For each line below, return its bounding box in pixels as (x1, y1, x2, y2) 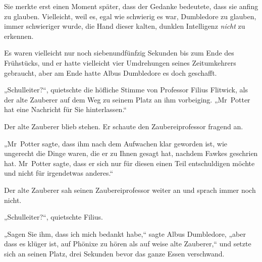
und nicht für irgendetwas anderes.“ (4, 168, 114, 178)
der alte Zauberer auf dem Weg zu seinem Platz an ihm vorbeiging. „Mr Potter (4, 94, 250, 104)
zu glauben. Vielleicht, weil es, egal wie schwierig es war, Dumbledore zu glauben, (4, 11, 256, 21)
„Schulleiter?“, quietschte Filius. (4, 212, 103, 222)
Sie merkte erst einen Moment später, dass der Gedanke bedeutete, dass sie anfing (4, 1, 258, 11)
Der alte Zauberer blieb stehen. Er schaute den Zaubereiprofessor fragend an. (4, 121, 243, 131)
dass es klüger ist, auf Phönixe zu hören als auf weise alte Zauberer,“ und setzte (4, 238, 251, 249)
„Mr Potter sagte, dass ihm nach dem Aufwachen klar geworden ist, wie (4, 138, 228, 148)
